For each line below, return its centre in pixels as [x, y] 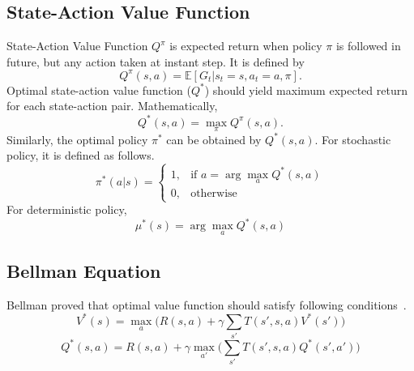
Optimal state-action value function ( [99, 90]
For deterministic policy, [67, 209]
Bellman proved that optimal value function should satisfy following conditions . [207, 304]
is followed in [368, 46]
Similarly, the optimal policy [77, 139]
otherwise [214, 194]
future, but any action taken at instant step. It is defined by [156, 61]
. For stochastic [353, 139]
